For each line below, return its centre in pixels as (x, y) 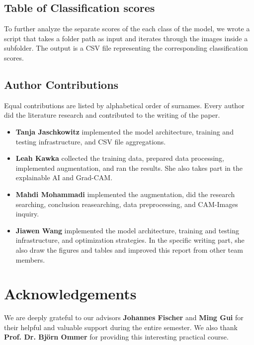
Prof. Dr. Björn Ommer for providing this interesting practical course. (116, 337)
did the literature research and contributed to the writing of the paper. (112, 115)
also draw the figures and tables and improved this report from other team (129, 249)
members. (30, 259)
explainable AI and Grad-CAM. (64, 177)
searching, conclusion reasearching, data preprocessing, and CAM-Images (127, 204)
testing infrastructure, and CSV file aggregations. (91, 141)
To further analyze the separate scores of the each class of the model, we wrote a (127, 29)
